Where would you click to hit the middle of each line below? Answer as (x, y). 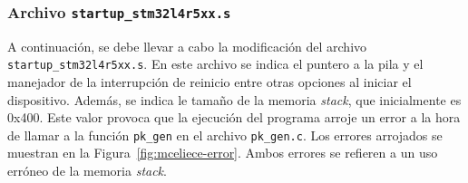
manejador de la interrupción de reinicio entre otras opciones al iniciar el (210, 82)
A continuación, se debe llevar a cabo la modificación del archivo (187, 46)
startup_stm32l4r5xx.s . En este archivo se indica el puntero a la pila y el (215, 64)
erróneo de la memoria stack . (87, 171)
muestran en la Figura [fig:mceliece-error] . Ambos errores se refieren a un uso (223, 153)
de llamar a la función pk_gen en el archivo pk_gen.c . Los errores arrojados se (225, 135)
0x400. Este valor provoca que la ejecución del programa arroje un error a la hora (234, 117)
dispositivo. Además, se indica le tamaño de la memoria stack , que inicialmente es (234, 99)
